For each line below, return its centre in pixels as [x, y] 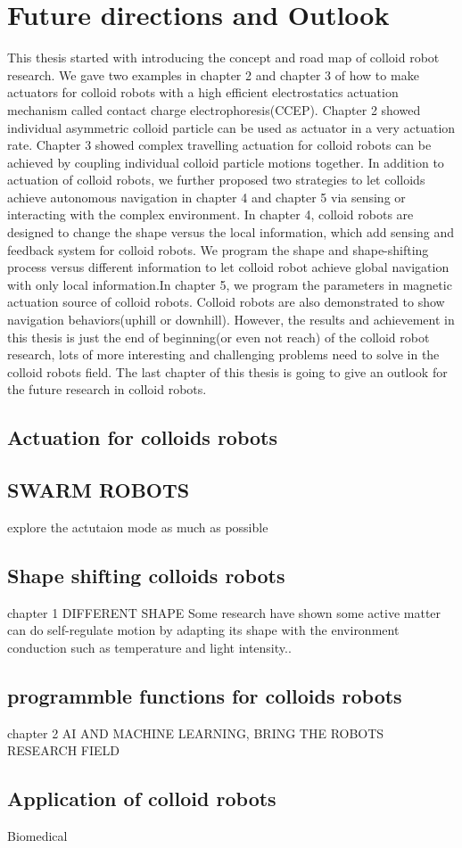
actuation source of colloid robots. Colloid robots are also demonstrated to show [226, 302]
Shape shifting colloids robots [146, 575]
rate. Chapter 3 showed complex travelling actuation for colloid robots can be [219, 145]
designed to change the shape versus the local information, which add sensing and [231, 232]
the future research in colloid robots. [107, 389]
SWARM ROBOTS [99, 490]
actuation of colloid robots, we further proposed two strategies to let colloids [216, 180]
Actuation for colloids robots [143, 437]
